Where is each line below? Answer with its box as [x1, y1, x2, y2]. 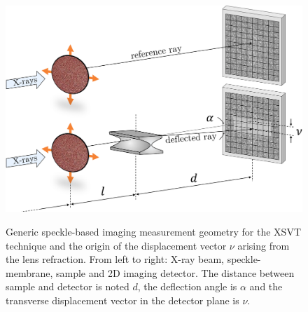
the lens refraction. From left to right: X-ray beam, [6, 252, 224, 266]
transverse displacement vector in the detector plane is [6, 292, 239, 307]
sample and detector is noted [6, 279, 129, 294]
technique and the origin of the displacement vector [6, 238, 227, 252]
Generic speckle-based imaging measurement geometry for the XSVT [6, 224, 301, 238]
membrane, [6, 265, 53, 280]
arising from [237, 238, 290, 252]
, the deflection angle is [137, 279, 237, 294]
